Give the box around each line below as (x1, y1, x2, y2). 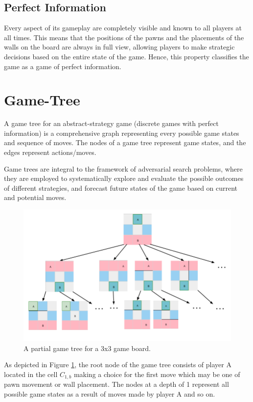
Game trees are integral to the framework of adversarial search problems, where (4, 163, 243, 174)
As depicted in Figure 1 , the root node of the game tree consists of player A (4, 359, 231, 370)
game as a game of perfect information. (4, 61, 121, 71)
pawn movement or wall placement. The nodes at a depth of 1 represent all (4, 379, 229, 389)
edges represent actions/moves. (4, 147, 96, 157)
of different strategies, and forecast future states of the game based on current (4, 182, 238, 193)
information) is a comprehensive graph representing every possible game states (4, 127, 239, 138)
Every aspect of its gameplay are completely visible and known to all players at (4, 23, 242, 33)
